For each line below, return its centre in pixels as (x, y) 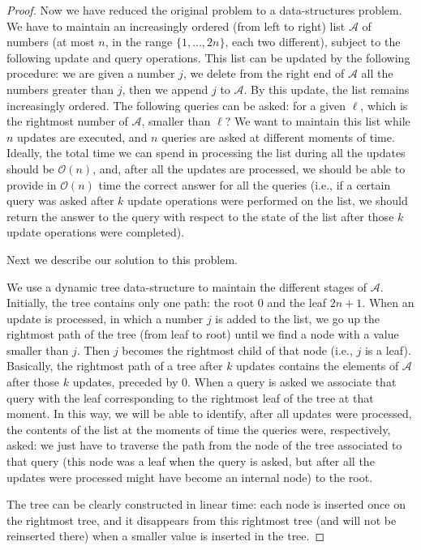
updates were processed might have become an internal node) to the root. (190, 477)
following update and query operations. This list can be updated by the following (208, 57)
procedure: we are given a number (91, 73)
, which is (384, 105)
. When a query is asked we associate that (292, 382)
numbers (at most (51, 42)
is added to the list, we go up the (298, 318)
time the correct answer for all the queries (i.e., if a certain (245, 184)
